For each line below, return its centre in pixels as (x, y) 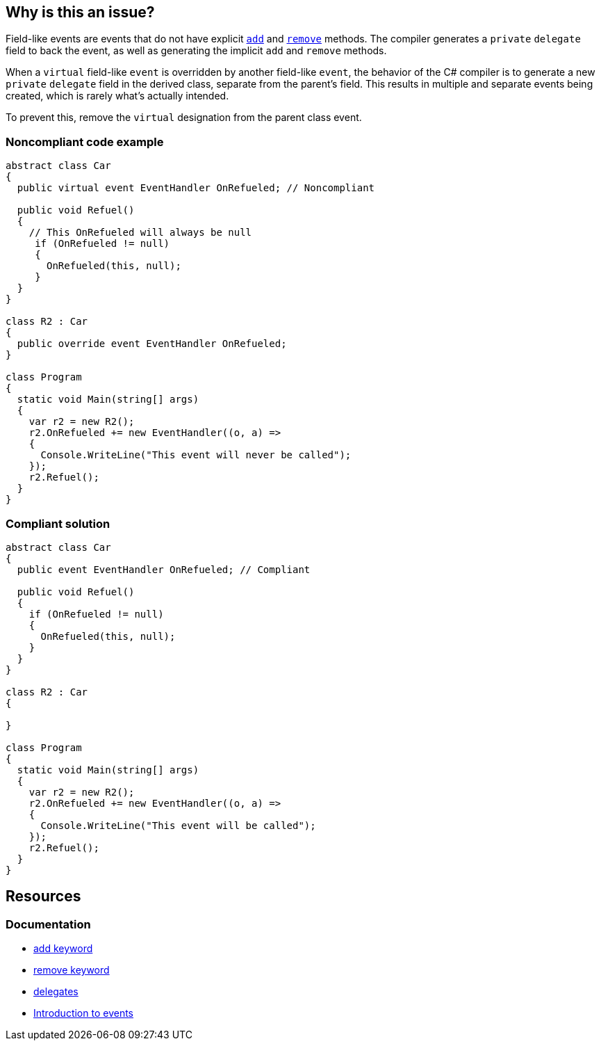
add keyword (63, 949)
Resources (43, 896)
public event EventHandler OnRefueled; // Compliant (164, 569)
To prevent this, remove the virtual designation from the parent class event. (184, 118)
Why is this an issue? (80, 12)
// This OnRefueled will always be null (140, 233)
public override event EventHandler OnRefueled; (152, 344)
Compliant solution (58, 523)
